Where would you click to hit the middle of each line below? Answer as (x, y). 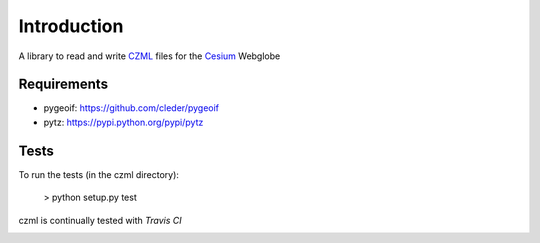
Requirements (63, 84)
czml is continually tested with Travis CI (100, 220)
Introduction (71, 26)
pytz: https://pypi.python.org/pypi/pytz (123, 122)
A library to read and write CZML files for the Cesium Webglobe (149, 56)
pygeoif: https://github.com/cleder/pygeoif (131, 108)
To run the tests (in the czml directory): (99, 174)
